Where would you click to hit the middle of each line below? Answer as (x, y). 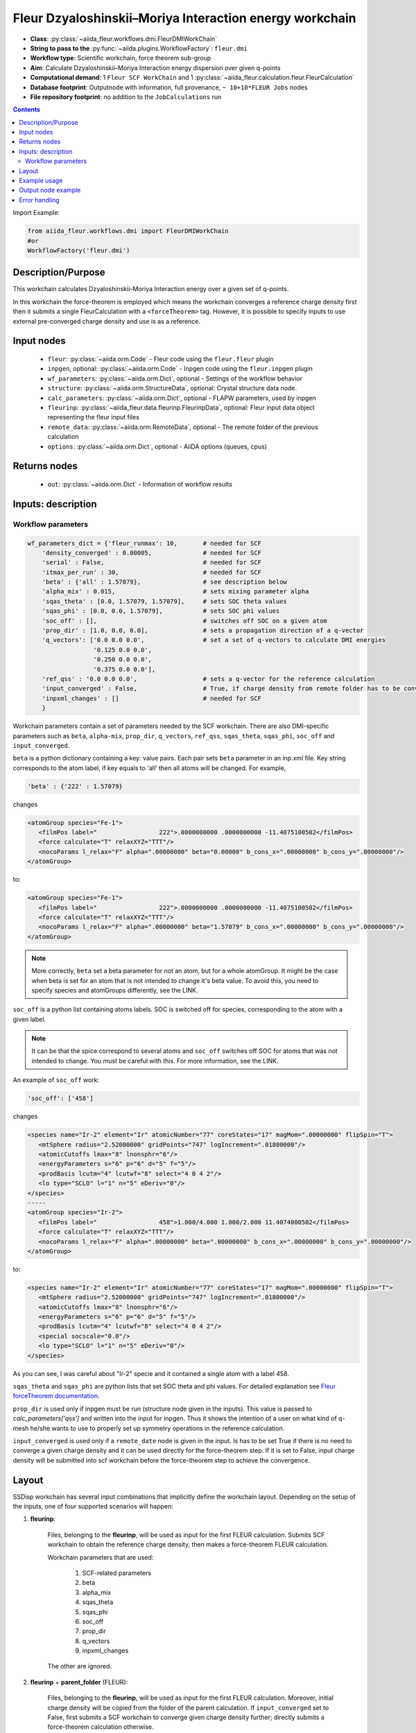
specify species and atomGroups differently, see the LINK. (115, 990)
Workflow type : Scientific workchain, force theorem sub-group (121, 58)
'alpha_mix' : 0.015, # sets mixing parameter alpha (175, 592)
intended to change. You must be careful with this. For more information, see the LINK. (155, 1061)
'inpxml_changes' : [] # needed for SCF (152, 698)
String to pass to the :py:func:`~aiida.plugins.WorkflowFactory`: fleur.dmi (139, 48)
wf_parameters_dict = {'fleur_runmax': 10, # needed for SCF (145, 543)
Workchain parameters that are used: (101, 1557)
